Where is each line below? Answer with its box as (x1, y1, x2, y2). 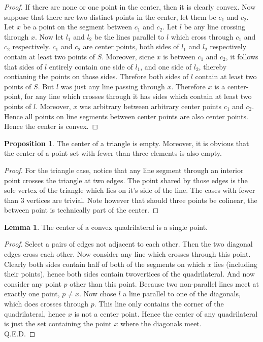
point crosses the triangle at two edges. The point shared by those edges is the (4, 175, 248, 185)
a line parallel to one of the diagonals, (123, 288, 241, 299)
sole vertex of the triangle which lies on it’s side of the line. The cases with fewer (4, 185, 255, 195)
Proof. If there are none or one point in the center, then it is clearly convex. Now (4, 2, 256, 12)
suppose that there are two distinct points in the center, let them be (4, 11, 216, 22)
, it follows (225, 51, 258, 61)
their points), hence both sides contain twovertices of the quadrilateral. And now (4, 268, 255, 279)
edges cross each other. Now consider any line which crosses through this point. (4, 249, 251, 259)
